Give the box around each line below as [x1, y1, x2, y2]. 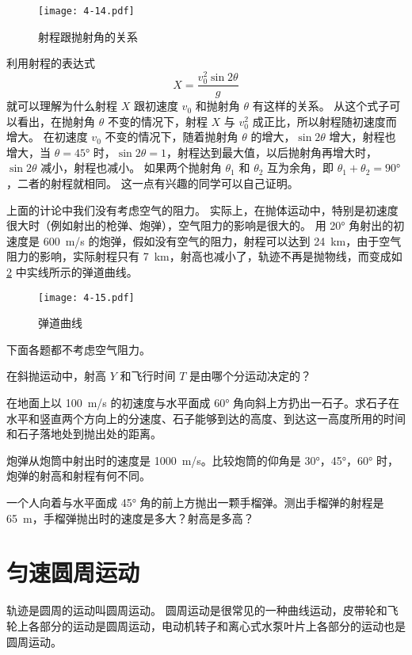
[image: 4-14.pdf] [38, 6, 135, 17]
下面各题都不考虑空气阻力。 [6, 341, 151, 357]
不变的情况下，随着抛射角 [105, 128, 238, 145]
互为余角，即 [267, 159, 334, 176]
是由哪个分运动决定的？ [189, 367, 311, 384]
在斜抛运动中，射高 [6, 367, 106, 384]
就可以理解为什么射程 [6, 97, 117, 114]
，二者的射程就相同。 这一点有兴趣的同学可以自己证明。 [6, 175, 299, 192]
